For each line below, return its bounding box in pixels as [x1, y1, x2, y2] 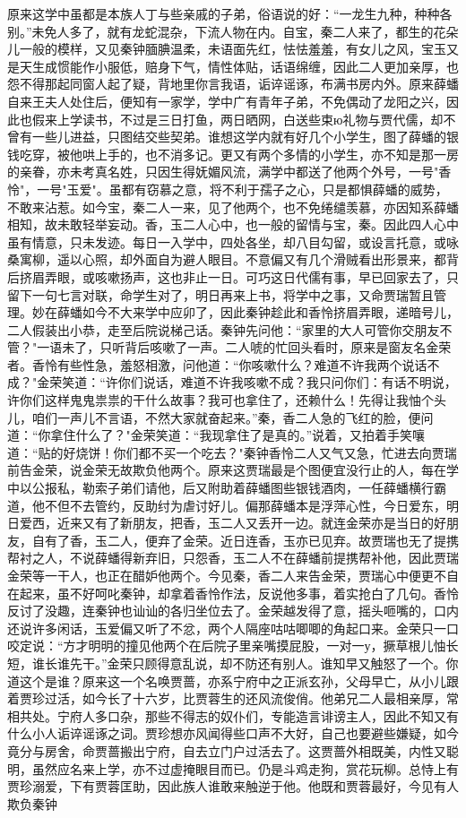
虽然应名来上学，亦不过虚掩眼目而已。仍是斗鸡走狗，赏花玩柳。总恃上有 [31, 759, 459, 778]
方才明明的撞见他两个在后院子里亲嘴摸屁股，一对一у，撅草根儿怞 [63, 636, 446, 655]
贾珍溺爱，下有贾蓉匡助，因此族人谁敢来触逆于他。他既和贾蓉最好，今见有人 [7, 777, 459, 796]
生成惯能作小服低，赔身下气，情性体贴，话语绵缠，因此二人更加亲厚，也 [31, 56, 459, 75]
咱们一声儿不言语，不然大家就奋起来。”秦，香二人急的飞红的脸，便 [31, 408, 421, 426]
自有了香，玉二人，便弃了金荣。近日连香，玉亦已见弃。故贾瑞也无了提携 [31, 530, 459, 549]
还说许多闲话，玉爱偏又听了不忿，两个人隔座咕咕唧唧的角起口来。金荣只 [7, 618, 434, 637]
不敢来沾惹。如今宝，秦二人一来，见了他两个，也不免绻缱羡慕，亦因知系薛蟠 [7, 197, 459, 216]
